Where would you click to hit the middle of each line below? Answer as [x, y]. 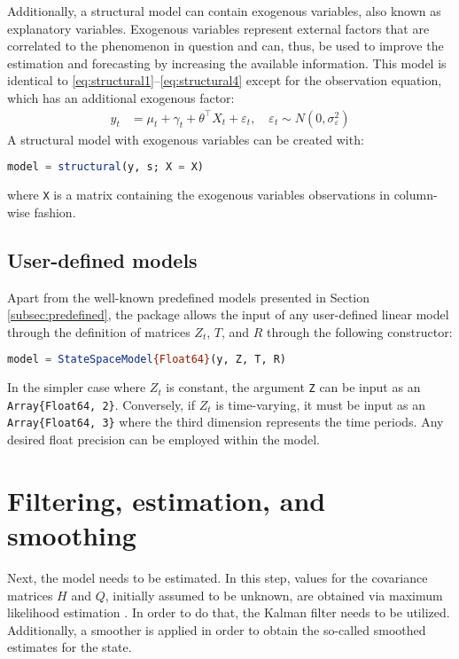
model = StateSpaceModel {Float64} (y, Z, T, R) [147, 360]
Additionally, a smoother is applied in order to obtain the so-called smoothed [217, 629]
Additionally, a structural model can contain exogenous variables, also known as [224, 11]
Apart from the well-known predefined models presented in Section [189, 297]
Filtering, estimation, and [167, 500]
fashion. [55, 212]
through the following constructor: [360, 331]
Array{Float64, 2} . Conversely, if [101, 404]
